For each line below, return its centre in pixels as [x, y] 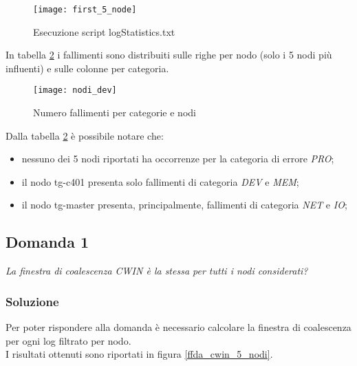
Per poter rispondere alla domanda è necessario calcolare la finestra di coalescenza [178, 327]
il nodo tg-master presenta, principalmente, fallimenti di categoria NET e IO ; [184, 205]
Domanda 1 [47, 242]
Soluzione [32, 301]
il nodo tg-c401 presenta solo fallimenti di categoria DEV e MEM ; [160, 181]
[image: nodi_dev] [75, 90]
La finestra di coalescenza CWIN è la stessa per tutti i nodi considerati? [157, 271]
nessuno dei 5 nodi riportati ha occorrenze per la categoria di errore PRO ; [178, 159]
